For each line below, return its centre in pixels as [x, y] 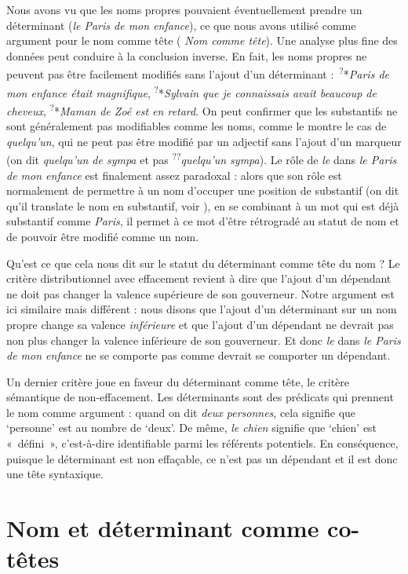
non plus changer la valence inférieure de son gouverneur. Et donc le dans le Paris [204, 340]
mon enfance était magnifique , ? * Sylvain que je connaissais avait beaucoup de [191, 91]
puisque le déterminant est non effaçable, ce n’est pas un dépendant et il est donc [202, 458]
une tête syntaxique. [55, 474]
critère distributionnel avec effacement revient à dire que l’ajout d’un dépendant [199, 278]
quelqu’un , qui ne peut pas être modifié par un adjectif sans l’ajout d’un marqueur [204, 141]
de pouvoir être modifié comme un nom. [103, 236]
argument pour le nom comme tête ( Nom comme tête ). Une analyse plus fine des [202, 40]
